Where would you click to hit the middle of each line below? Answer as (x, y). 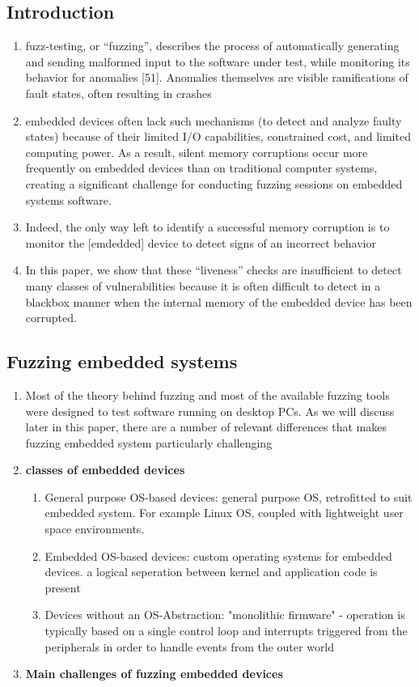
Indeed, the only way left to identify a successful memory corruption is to (207, 227)
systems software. (68, 199)
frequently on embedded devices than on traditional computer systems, (201, 168)
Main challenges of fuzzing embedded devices (154, 674)
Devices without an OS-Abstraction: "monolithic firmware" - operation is (225, 615)
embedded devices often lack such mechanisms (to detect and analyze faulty (214, 120)
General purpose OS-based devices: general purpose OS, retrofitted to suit (229, 496)
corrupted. (51, 318)
